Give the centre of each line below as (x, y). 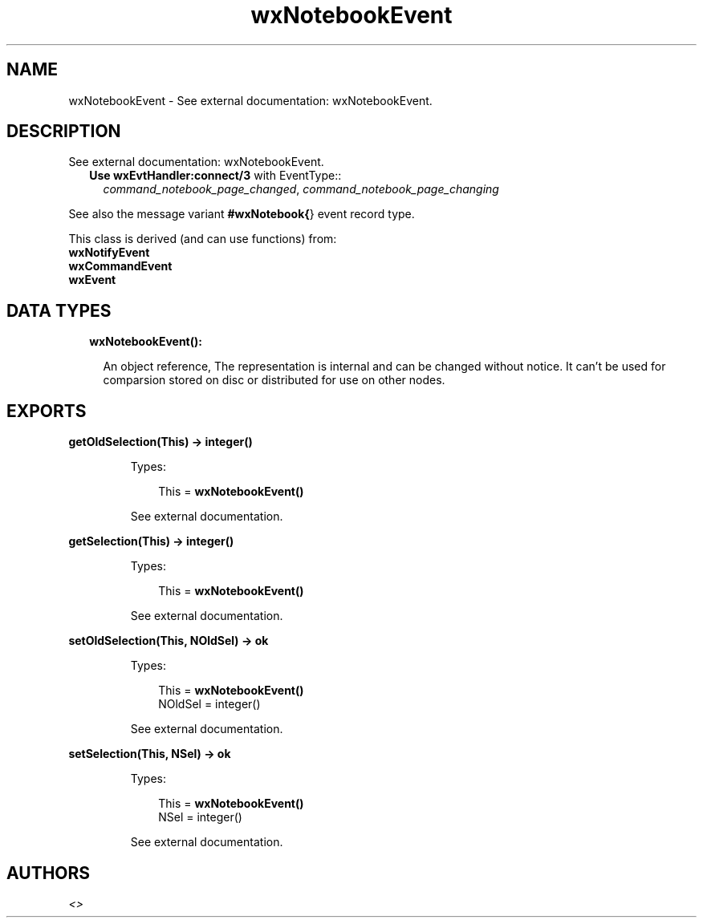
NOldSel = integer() (209, 704)
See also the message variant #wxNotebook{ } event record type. (242, 214)
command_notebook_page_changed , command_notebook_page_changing (301, 189)
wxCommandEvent (120, 266)
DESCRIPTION (64, 132)
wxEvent (92, 280)
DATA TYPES (59, 310)
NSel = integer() (200, 817)
